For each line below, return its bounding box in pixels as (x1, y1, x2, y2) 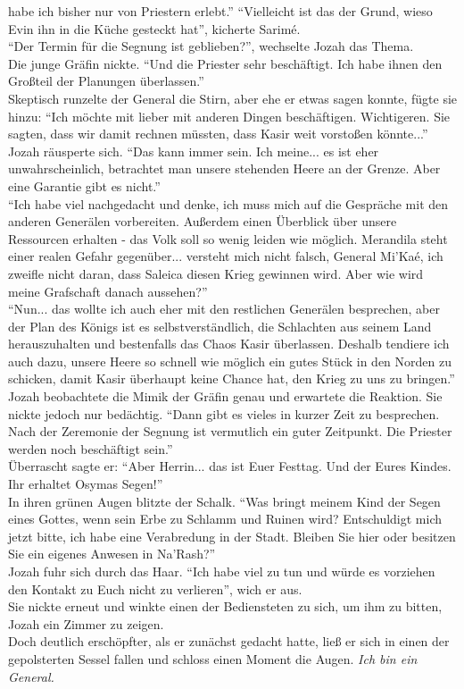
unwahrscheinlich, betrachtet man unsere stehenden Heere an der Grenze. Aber (8, 159, 441, 178)
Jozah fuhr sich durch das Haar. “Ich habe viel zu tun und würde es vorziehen (8, 562, 435, 580)
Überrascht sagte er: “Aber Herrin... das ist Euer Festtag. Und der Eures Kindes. (8, 457, 452, 475)
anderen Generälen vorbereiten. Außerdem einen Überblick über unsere (8, 212, 397, 231)
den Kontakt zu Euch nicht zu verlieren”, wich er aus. (8, 579, 302, 598)
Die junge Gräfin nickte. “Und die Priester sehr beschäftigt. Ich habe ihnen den (8, 54, 443, 72)
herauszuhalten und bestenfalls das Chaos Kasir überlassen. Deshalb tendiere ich (8, 334, 450, 353)
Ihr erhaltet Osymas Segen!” (8, 475, 163, 493)
